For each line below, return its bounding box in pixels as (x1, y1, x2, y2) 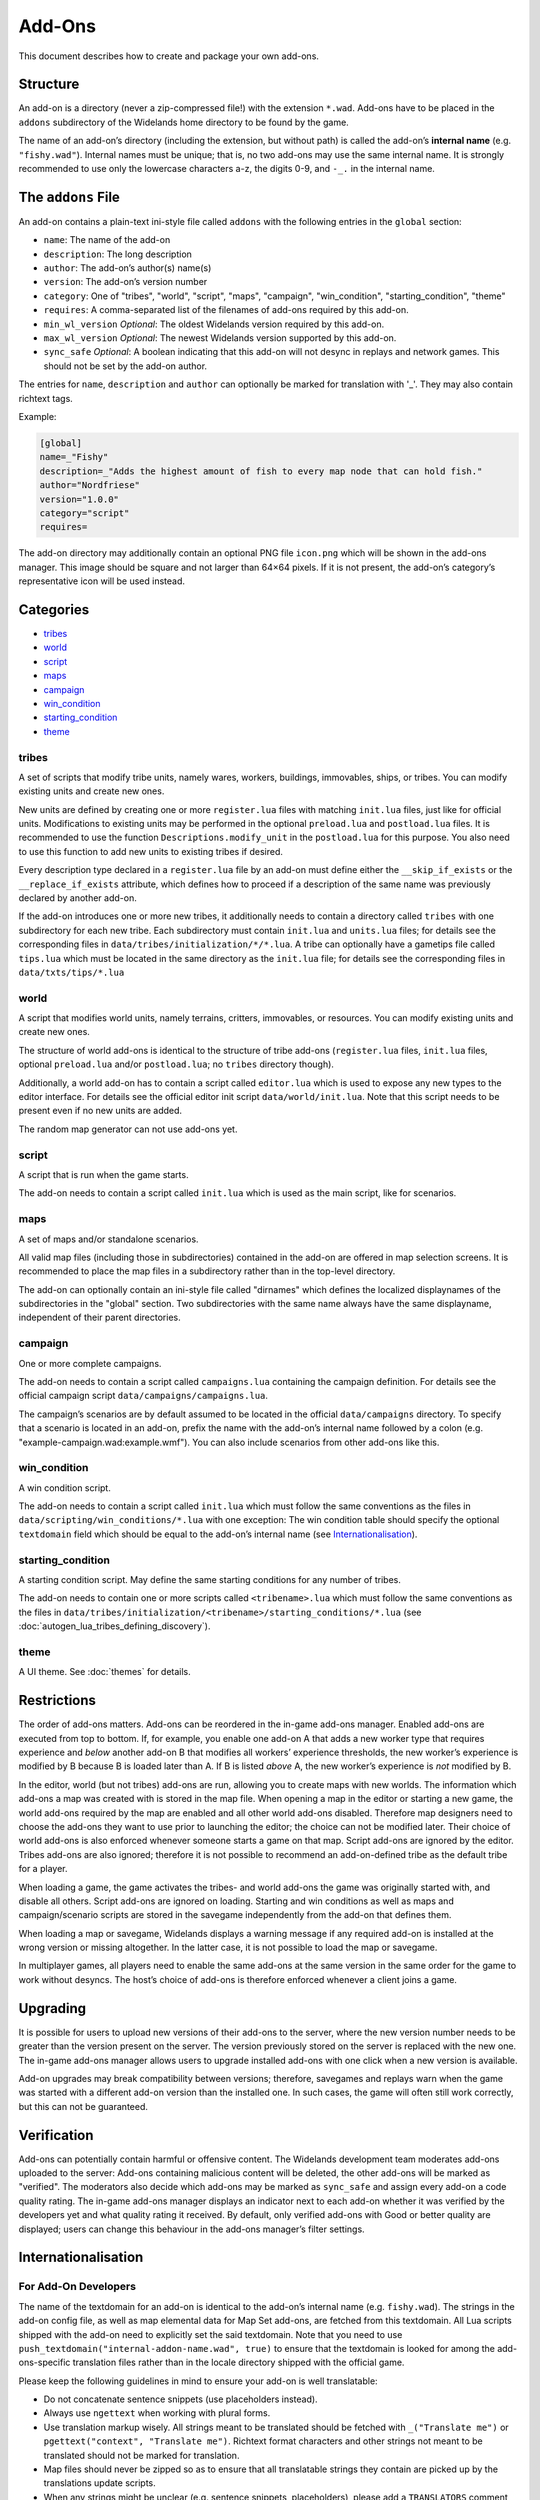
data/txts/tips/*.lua (18, 966, 125, 978)
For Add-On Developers (18, 2280, 137, 2294)
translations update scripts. (43, 2477, 157, 2489)
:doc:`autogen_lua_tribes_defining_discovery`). (18, 1620, 211, 1632)
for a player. (18, 1863, 68, 1875)
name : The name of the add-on (43, 234, 171, 246)
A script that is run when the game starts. (18, 1168, 189, 1180)
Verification (18, 2126, 94, 2144)
